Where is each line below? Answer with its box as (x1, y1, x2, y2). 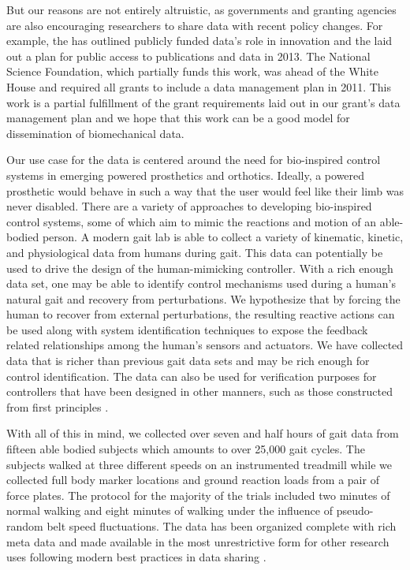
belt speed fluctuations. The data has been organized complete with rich (47, 518, 397, 534)
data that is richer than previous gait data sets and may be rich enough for (6, 352, 370, 369)
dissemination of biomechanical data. (6, 125, 184, 141)
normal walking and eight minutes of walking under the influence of (6, 502, 333, 519)
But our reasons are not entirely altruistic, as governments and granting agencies (6, 2, 397, 17)
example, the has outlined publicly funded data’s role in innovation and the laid (6, 32, 393, 49)
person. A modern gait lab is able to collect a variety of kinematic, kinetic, (42, 229, 404, 245)
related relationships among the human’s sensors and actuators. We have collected (6, 337, 404, 353)
